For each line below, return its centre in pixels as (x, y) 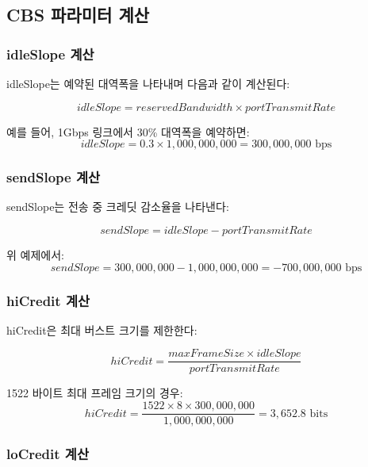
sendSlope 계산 (54, 177)
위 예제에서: (35, 255)
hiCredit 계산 (48, 300)
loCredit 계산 (48, 454)
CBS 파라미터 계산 (78, 15)
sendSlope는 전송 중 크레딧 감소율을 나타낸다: (118, 207)
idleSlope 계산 (50, 54)
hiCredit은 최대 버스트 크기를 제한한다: (102, 329)
